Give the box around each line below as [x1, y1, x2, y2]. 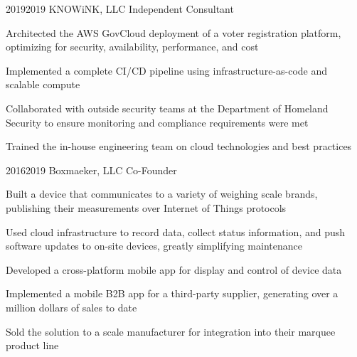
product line [6, 338, 59, 353]
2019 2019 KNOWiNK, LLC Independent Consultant [6, 1, 234, 16]
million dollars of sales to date [6, 299, 137, 314]
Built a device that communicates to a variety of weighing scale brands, [6, 186, 318, 201]
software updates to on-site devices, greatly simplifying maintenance [6, 238, 302, 253]
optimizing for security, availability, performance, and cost [6, 39, 259, 54]
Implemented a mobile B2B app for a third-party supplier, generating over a [6, 286, 339, 301]
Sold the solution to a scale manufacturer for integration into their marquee [6, 324, 336, 339]
